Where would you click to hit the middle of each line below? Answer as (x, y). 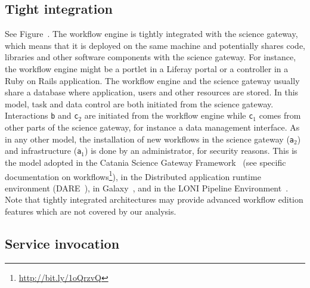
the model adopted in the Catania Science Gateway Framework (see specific (145, 162)
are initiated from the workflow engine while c (169, 115)
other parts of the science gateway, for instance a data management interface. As (152, 127)
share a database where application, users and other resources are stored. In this (152, 92)
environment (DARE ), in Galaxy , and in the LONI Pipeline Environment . (147, 188)
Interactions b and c (42, 115)
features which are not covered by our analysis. (91, 211)
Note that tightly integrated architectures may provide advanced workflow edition (154, 199)
